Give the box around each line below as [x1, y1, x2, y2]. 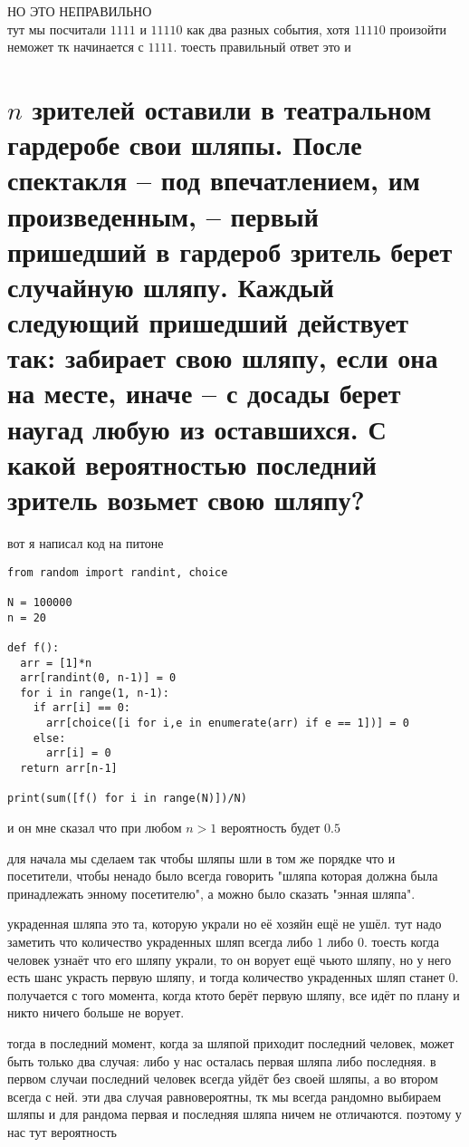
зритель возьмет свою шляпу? [7, 481, 365, 518]
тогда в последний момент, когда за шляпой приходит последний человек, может [7, 1034, 455, 1052]
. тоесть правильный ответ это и [173, 37, 351, 56]
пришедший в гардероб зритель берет [7, 232, 453, 269]
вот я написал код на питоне [7, 533, 164, 552]
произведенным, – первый [7, 197, 319, 234]
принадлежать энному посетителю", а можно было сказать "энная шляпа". [7, 883, 416, 902]
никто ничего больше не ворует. [7, 1003, 185, 1022]
